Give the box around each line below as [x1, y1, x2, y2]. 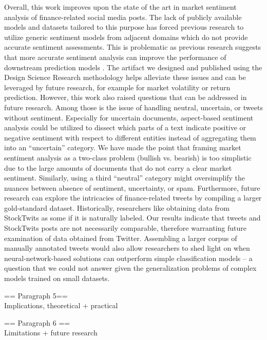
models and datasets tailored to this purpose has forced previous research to [4, 22, 244, 32]
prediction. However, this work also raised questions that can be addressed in [4, 92, 247, 103]
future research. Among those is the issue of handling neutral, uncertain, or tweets [4, 102, 263, 112]
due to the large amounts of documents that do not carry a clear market [4, 162, 232, 173]
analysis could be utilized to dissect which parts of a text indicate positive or [4, 122, 246, 133]
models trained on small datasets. [4, 273, 110, 284]
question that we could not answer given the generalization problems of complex [4, 263, 257, 273]
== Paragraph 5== [4, 290, 68, 301]
